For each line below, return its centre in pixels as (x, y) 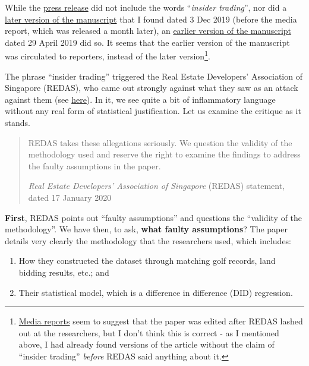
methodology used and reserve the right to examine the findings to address (164, 154)
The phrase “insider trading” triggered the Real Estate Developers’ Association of (154, 76)
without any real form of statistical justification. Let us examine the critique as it (153, 111)
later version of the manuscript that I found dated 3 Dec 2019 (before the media (151, 19)
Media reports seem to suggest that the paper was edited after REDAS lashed (161, 321)
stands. (18, 122)
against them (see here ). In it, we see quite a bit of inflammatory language (140, 99)
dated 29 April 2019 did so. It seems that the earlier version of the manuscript (147, 42)
